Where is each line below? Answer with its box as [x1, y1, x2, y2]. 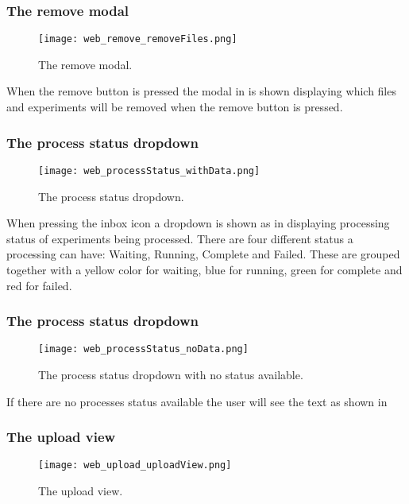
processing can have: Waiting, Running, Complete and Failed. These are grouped [6, 246, 400, 262]
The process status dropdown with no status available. [38, 366, 303, 382]
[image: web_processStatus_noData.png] [38, 343, 249, 355]
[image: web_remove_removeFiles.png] [38, 33, 237, 45]
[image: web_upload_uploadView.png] [38, 459, 232, 471]
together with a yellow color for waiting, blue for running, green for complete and [6, 261, 403, 277]
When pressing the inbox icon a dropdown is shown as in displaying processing [6, 215, 390, 231]
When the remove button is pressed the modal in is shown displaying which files [6, 83, 396, 99]
